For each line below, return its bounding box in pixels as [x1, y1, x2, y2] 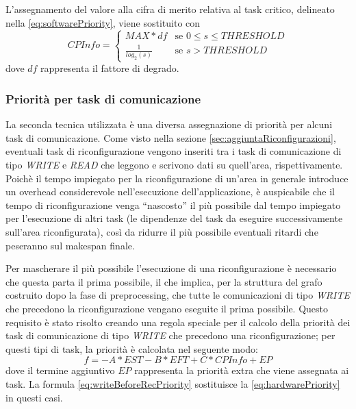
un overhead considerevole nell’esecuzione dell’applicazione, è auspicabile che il [5, 184, 335, 199]
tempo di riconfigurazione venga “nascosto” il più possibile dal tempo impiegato [5, 197, 341, 212]
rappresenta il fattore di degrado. [40, 61, 179, 75]
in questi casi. [5, 390, 63, 404]
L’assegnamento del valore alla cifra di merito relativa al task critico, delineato [5, 2, 335, 16]
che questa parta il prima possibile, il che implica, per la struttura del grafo [5, 274, 322, 288]
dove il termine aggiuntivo [5, 363, 115, 377]
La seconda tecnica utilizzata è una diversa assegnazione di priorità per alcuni [5, 117, 333, 132]
